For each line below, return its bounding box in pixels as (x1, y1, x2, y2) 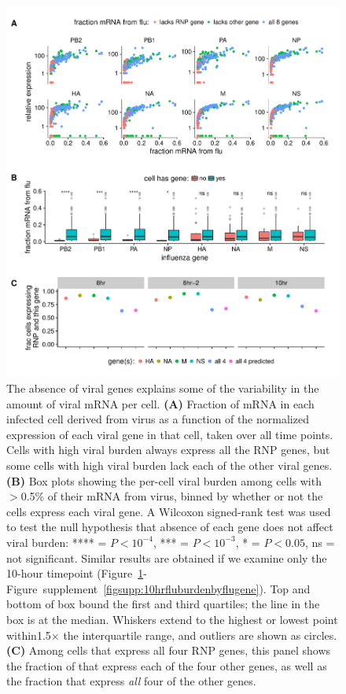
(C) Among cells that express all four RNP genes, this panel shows (6, 642, 331, 659)
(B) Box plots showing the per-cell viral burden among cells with (6, 472, 322, 489)
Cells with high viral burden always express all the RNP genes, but (6, 441, 330, 458)
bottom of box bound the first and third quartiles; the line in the (6, 596, 320, 612)
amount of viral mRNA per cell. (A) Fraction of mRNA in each (6, 395, 315, 412)
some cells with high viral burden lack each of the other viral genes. (6, 456, 333, 473)
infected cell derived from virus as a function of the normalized (6, 411, 309, 427)
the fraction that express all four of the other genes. (6, 673, 256, 689)
